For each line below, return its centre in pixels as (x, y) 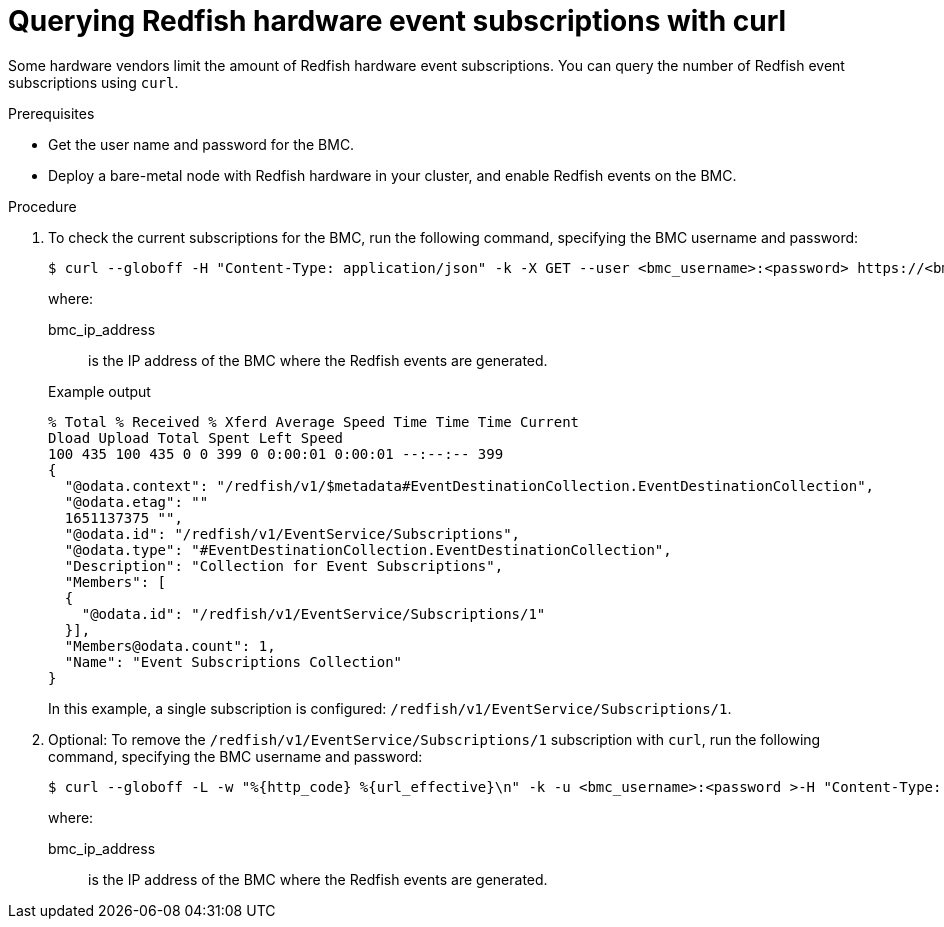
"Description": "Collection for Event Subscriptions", (284, 565)
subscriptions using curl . (93, 82)
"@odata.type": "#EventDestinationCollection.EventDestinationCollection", (368, 549)
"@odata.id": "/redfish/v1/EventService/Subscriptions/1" (313, 613)
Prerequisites (51, 113)
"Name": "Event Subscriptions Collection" (233, 661)
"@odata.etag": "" (136, 501)
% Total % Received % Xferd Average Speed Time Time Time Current (314, 421)
